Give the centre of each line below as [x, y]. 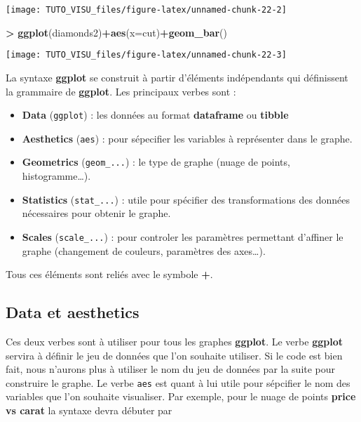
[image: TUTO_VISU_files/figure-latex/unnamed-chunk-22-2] [146, 10]
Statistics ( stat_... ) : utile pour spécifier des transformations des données [186, 199]
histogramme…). [56, 176]
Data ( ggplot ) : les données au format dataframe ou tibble [155, 115]
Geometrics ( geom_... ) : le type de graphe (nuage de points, [156, 162]
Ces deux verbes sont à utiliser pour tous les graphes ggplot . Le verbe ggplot [174, 341]
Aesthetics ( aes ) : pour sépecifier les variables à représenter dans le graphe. [187, 138]
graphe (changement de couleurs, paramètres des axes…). [144, 250]
